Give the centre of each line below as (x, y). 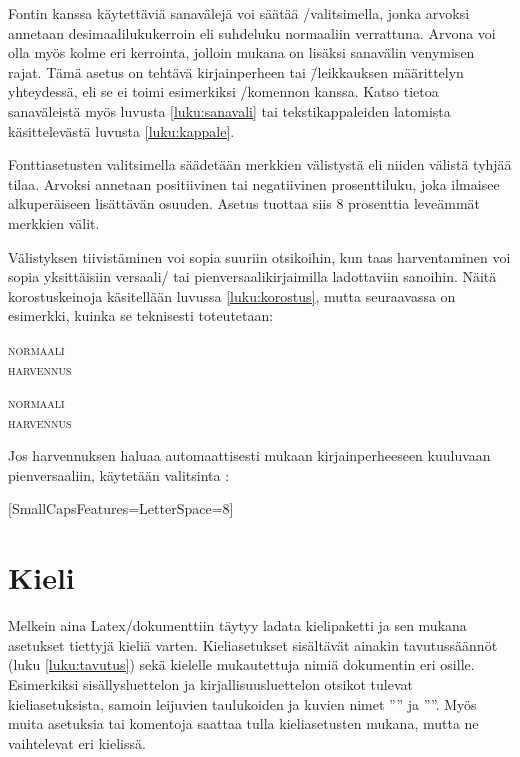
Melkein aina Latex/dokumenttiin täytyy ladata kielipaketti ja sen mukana (237, 625)
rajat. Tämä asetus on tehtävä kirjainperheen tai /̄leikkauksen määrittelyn (236, 71)
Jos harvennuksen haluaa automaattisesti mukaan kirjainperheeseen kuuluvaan (249, 455)
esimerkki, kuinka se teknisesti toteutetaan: (141, 315)
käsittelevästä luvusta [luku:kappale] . (121, 130)
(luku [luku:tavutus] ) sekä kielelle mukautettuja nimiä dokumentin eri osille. (241, 664)
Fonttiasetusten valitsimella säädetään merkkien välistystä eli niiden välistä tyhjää (260, 164)
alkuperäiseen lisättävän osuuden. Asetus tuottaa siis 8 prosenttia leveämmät (244, 203)
